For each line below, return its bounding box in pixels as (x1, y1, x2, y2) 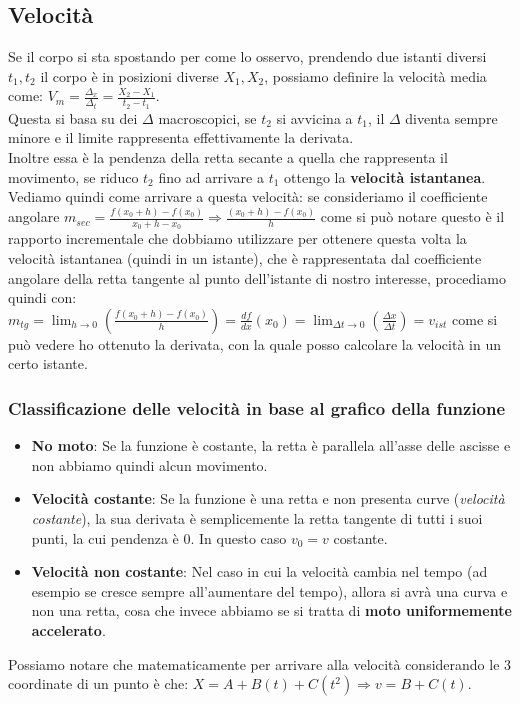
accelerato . (31, 619, 106, 640)
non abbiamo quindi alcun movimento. (31, 454, 268, 475)
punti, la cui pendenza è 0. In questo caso (31, 527, 287, 548)
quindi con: (8, 287, 77, 308)
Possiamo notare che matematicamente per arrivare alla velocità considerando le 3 (8, 653, 512, 674)
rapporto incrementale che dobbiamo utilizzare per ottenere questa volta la (8, 228, 467, 249)
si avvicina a (276, 107, 353, 128)
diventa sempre (405, 107, 498, 128)
